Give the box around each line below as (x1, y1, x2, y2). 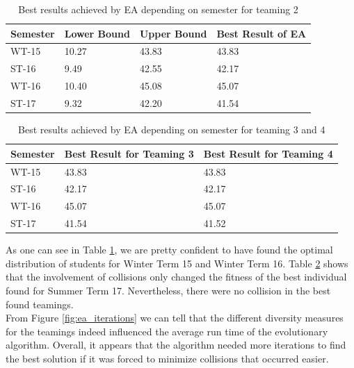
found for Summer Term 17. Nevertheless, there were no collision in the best (6, 283, 331, 297)
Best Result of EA (216, 26, 307, 40)
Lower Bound (64, 26, 130, 40)
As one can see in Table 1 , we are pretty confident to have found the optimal (6, 242, 333, 257)
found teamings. (6, 296, 74, 311)
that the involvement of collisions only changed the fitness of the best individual (6, 269, 347, 284)
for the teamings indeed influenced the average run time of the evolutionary (6, 324, 328, 338)
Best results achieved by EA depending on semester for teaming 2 (18, 2, 298, 16)
